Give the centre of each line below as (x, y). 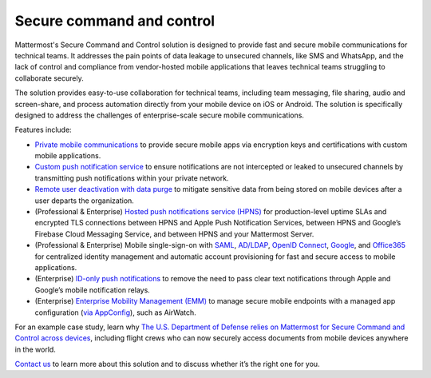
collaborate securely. (49, 78)
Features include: (43, 130)
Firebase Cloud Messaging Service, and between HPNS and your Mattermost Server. (174, 234)
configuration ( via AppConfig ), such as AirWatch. (116, 312)
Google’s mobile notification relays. (93, 290)
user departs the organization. (85, 201)
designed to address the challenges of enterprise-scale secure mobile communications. (160, 115)
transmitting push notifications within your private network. (132, 178)
